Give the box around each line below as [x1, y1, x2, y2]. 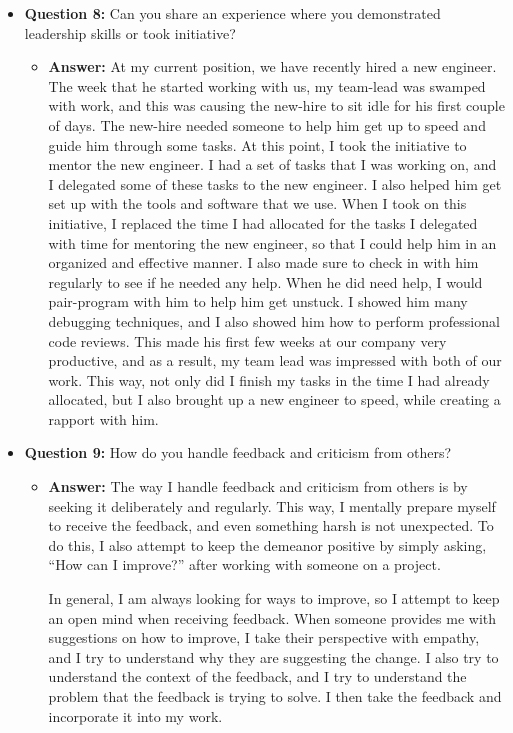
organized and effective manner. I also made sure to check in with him [48, 252, 479, 273]
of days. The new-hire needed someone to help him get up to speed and [48, 114, 486, 135]
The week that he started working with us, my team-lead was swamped [48, 75, 486, 96]
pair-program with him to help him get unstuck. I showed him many [48, 291, 468, 312]
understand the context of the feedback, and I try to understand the [48, 666, 467, 687]
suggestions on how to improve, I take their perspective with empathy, [48, 627, 480, 648]
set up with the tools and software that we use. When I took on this [48, 193, 467, 214]
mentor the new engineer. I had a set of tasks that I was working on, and [48, 154, 497, 175]
